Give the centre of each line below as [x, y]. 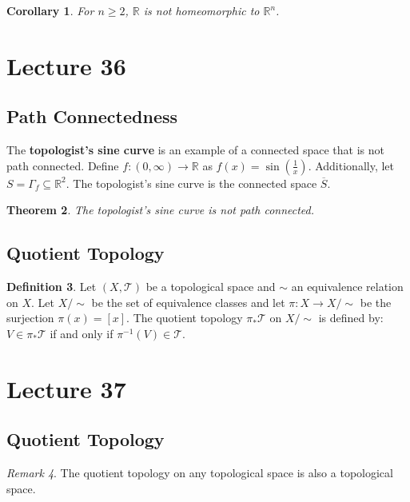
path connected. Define [63, 165]
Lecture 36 [66, 65]
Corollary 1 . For [50, 10]
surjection [30, 318]
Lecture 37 [66, 388]
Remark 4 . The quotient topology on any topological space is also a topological [200, 473]
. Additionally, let [351, 165]
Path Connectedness [92, 116]
